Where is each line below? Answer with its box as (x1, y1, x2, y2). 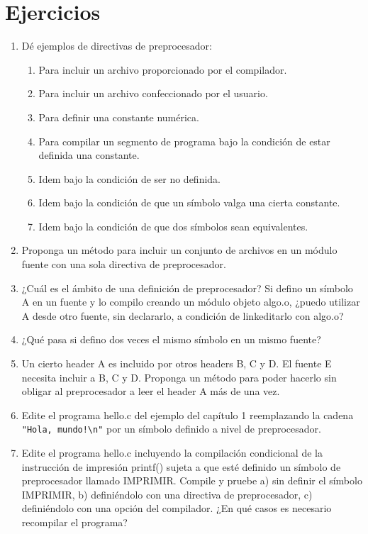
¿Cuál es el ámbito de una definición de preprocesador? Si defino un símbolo (21, 280, 353, 295)
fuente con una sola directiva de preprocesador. (21, 257, 226, 272)
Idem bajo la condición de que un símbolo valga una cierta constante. (38, 195, 340, 210)
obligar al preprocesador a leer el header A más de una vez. (21, 384, 280, 399)
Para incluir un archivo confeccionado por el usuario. (38, 86, 268, 101)
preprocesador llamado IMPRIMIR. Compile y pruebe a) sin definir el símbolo (21, 473, 362, 488)
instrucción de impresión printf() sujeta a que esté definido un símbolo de (21, 459, 341, 474)
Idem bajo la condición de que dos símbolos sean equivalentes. (38, 218, 308, 233)
